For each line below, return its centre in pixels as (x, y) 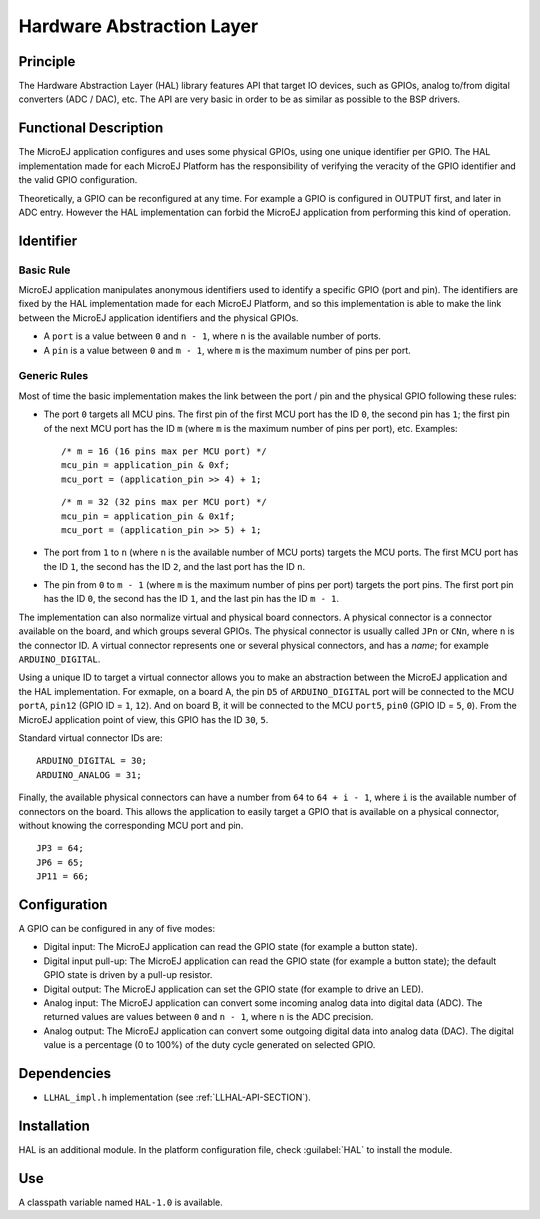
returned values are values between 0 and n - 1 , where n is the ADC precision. (208, 1017)
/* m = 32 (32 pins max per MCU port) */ (164, 502)
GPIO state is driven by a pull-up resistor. (128, 975)
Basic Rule (44, 270)
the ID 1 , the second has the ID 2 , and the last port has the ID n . (174, 566)
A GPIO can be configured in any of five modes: (117, 929)
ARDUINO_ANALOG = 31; (89, 774)
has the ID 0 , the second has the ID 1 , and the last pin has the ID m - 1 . (191, 599)
